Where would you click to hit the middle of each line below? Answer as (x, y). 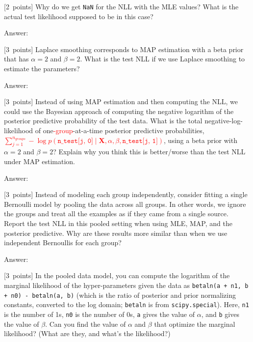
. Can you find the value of (86, 324)
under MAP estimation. (39, 161)
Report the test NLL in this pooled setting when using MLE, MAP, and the (118, 223)
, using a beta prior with (201, 140)
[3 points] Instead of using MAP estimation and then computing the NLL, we (121, 101)
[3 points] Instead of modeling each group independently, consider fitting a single (126, 194)
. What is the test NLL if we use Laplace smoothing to (163, 59)
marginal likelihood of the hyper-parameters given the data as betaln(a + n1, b (126, 285)
